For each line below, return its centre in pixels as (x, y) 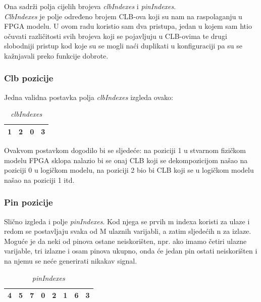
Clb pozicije (29, 78)
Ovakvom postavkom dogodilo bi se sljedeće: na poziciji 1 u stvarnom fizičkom (125, 150)
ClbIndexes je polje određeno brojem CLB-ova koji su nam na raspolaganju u (123, 16)
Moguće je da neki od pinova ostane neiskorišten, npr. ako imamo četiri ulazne (125, 241)
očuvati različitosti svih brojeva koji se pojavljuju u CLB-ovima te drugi (116, 36)
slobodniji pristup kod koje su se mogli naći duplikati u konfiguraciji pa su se (123, 46)
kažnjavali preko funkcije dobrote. (56, 55)
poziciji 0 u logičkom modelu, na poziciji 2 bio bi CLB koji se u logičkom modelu (129, 170)
